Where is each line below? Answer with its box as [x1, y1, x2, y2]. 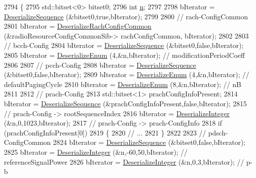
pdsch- [208, 127, 228, 137]
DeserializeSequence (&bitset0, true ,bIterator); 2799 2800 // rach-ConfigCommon [4, 11, 248, 21]
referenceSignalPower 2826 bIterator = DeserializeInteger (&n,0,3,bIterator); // [4, 156, 244, 167]
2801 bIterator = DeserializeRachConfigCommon [4, 21, 151, 31]
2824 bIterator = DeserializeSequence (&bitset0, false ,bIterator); [53, 137, 246, 147]
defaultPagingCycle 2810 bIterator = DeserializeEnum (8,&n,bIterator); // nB [4, 79, 242, 89]
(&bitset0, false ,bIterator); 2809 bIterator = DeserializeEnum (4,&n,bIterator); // [4, 69, 250, 80]
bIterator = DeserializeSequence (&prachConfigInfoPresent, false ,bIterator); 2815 [4, 98, 247, 108]
